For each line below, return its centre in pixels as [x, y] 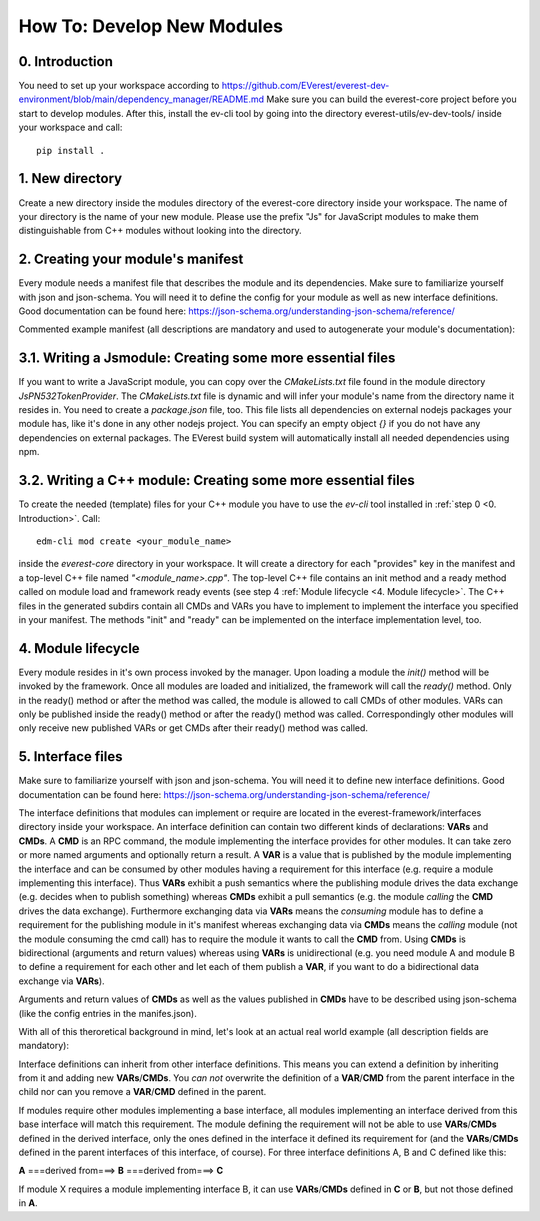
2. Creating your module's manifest [131, 259]
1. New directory [70, 178]
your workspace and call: [70, 127]
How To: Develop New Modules [151, 26]
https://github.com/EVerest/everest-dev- [305, 86]
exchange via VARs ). [61, 981]
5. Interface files [71, 756]
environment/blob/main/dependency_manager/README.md [141, 99]
